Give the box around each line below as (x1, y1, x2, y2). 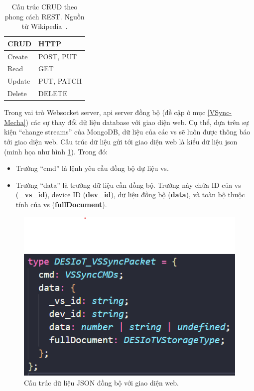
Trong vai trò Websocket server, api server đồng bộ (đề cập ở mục (4, 107, 206, 118)
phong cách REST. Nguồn (4, 11, 85, 21)
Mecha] (4, 117, 26, 127)
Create (7, 51, 28, 61)
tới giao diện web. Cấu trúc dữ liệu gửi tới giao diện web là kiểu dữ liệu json (4, 136, 238, 147)
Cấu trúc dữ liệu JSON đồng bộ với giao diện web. (24, 377, 179, 388)
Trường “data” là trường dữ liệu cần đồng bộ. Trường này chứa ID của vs (15, 179, 241, 190)
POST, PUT (38, 51, 77, 61)
